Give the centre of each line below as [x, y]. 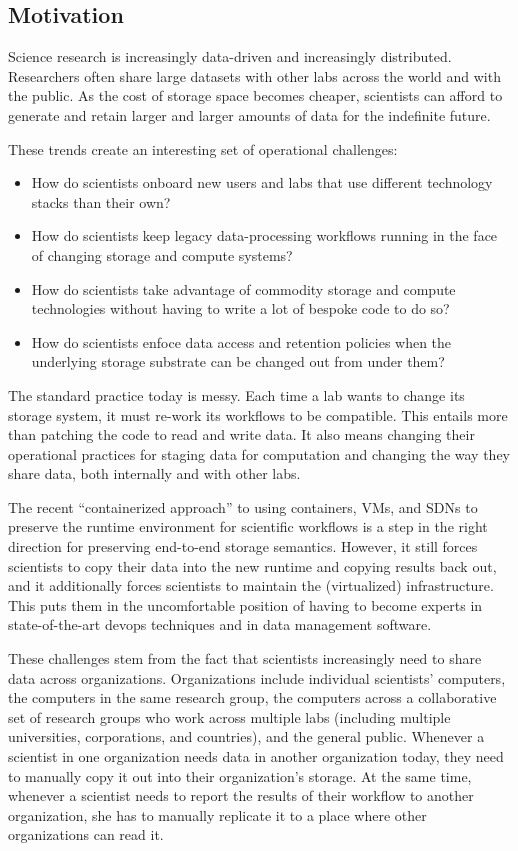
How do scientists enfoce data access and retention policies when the [241, 341]
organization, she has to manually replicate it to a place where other [217, 814]
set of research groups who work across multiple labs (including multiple [229, 716]
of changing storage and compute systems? [162, 254]
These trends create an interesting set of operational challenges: [203, 148]
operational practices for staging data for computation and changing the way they [259, 453]
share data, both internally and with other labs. [154, 473]
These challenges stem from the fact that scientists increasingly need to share [245, 658]
